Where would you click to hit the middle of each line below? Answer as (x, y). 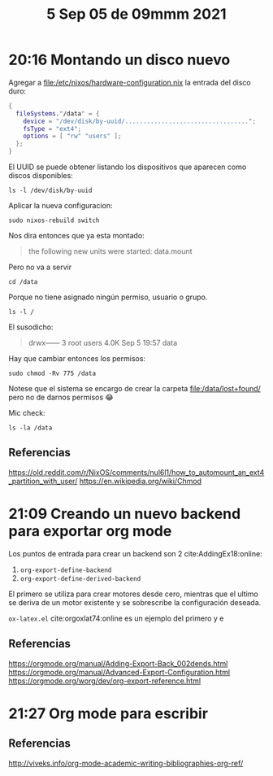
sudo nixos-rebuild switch (54, 220)
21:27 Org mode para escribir (108, 713)
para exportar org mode (90, 532)
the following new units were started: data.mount (110, 251)
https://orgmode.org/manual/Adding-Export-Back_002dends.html (118, 663)
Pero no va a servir (40, 267)
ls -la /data (30, 428)
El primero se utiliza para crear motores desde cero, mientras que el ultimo (133, 594)
